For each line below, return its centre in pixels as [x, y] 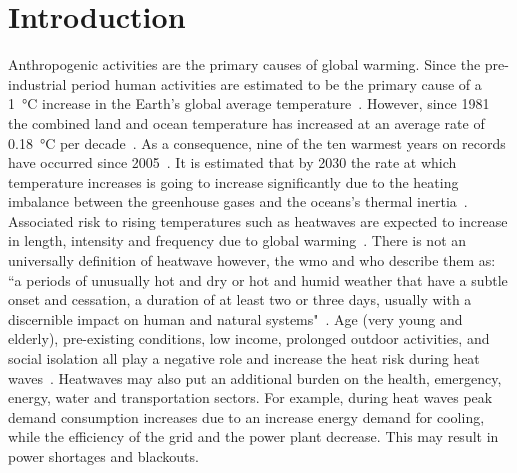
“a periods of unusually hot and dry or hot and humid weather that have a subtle [258, 279]
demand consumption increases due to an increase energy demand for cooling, [246, 416]
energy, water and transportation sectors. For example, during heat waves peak [250, 397]
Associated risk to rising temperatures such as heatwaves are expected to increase [258, 220]
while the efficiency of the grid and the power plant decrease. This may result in [253, 436]
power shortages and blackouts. [103, 456]
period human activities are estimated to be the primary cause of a [276, 83]
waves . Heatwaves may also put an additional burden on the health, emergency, [255, 377]
